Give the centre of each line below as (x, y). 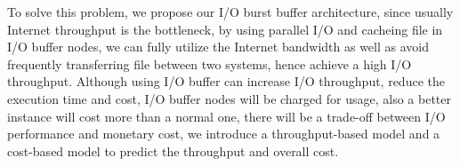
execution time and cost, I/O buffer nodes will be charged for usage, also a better (229, 98)
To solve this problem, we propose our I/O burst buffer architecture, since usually (230, 12)
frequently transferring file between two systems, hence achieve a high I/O (210, 63)
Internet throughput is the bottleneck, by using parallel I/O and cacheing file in (225, 29)
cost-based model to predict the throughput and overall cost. (173, 150)
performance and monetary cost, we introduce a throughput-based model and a (224, 134)
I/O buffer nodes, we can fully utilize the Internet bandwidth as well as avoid (218, 47)
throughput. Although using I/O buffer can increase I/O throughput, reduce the (226, 81)
